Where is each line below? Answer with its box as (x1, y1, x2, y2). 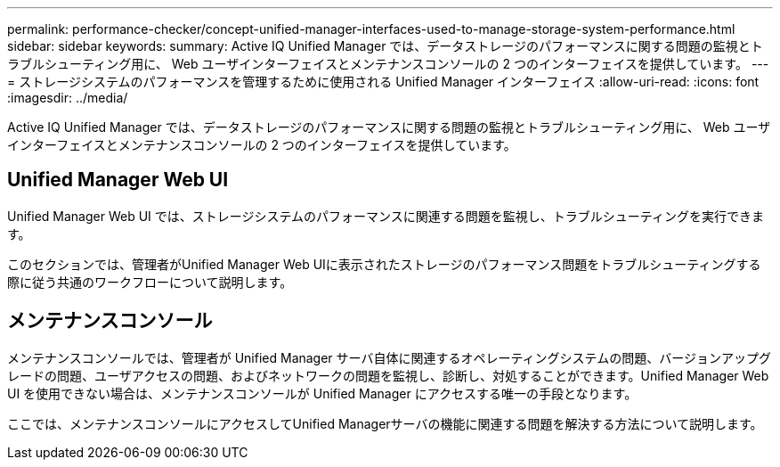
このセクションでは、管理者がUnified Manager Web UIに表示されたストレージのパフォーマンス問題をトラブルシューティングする (7, 256, 761, 272)
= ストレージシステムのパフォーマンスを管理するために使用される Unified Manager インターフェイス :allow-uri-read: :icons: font (7, 74, 760, 89)
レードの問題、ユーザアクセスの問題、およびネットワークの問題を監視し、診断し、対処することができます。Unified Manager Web (7, 367, 769, 383)
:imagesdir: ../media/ (7, 90, 128, 105)
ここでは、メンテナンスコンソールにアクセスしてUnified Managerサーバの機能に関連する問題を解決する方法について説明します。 (7, 415, 763, 431)
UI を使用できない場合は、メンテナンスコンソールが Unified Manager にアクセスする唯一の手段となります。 (7, 385, 638, 401)
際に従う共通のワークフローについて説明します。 (7, 274, 293, 290)
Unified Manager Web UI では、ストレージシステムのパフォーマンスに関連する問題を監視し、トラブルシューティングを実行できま (7, 208, 764, 224)
